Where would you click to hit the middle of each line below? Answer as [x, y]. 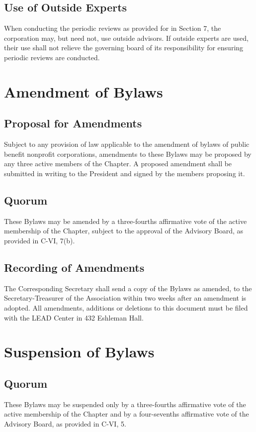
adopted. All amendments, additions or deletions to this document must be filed [126, 307]
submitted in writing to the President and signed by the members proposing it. [125, 173]
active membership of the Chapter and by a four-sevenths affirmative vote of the [127, 414]
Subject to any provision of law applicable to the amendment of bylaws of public [127, 144]
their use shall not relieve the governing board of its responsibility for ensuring [124, 48]
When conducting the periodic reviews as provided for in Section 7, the [113, 28]
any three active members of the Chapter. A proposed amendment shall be [118, 163]
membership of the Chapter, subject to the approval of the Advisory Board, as [124, 231]
